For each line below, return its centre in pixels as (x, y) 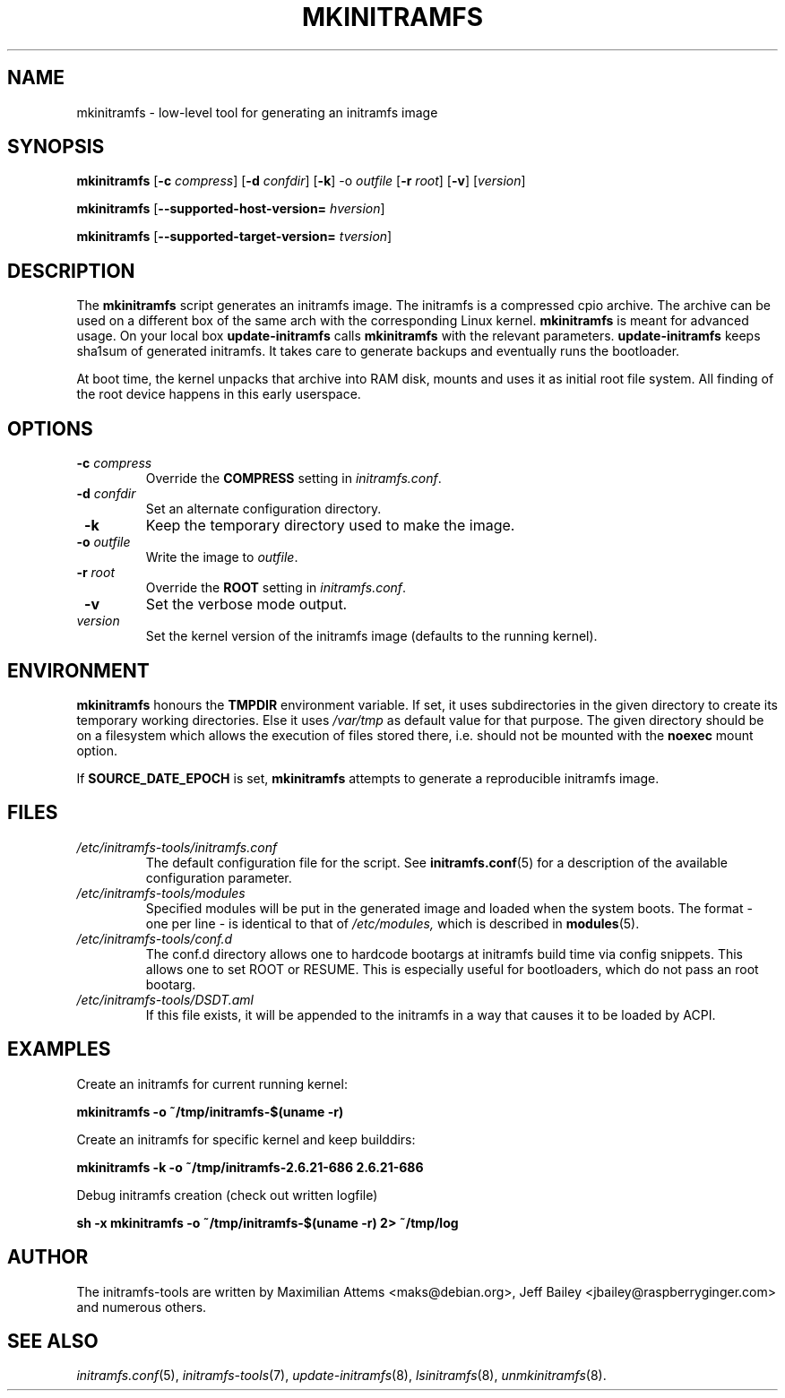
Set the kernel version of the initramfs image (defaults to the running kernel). (371, 636)
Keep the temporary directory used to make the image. (330, 526)
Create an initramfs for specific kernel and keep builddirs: (246, 1139)
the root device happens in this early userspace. (219, 394)
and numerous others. (142, 1307)
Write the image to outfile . (222, 557)
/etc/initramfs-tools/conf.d (155, 938)
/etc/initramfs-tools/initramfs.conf (177, 847)
